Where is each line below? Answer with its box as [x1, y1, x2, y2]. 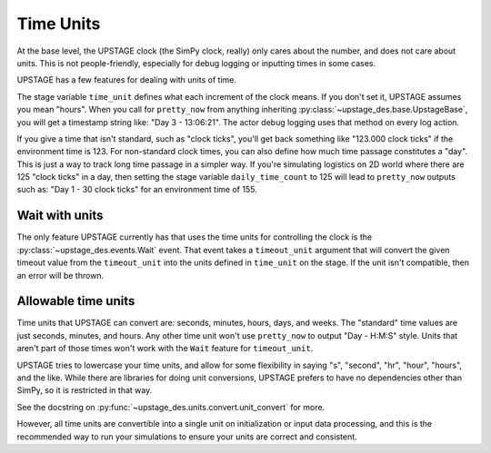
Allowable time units [16, 293, 135, 309]
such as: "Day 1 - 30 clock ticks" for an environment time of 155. [16, 184, 258, 195]
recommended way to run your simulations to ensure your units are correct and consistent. [16, 431, 358, 442]
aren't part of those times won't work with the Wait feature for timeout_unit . [16, 343, 314, 354]
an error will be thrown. [16, 270, 105, 281]
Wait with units [16, 208, 104, 223]
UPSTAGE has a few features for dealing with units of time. [16, 74, 236, 85]
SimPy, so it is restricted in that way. [16, 385, 153, 396]
